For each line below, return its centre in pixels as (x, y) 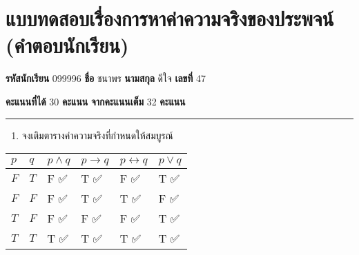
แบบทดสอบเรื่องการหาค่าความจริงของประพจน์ (170, 18)
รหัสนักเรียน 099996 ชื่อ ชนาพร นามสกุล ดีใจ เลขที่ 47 (106, 78)
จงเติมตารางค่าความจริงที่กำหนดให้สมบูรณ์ (97, 135)
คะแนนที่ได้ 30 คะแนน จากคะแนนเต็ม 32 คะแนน (96, 101)
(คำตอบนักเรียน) (67, 45)
